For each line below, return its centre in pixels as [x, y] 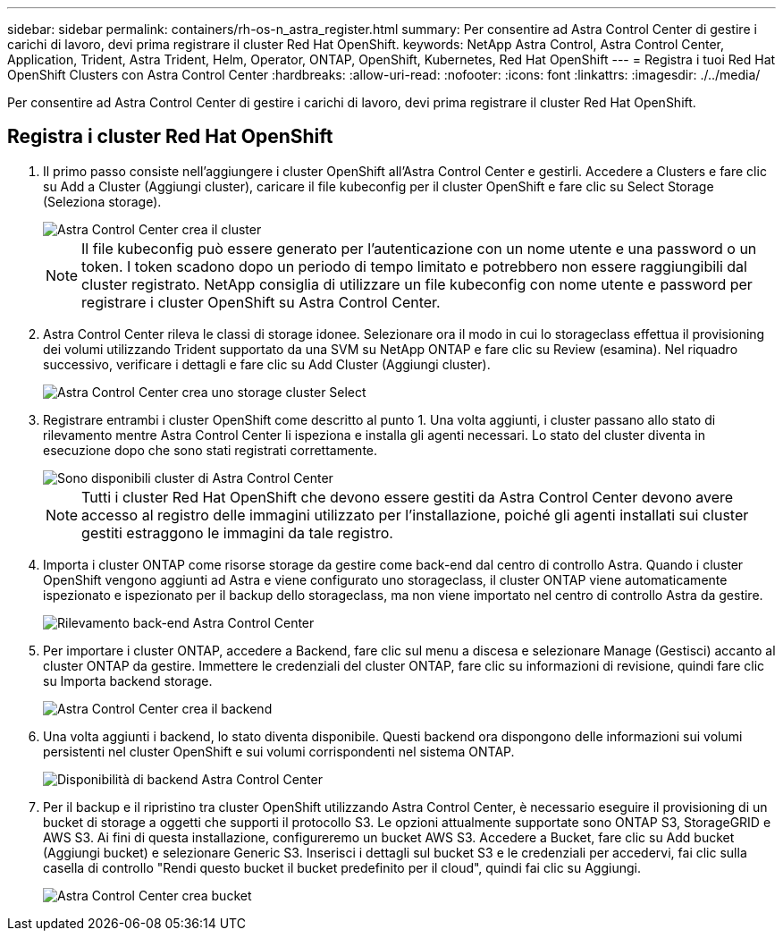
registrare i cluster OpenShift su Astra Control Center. [261, 302]
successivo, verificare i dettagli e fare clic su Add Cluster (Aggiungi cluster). [267, 364]
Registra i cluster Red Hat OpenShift [170, 137]
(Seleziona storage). [102, 201]
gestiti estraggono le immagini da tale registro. [237, 532]
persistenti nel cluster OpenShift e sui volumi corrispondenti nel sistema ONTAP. [279, 751]
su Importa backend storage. [128, 680]
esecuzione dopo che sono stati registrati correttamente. [210, 450]
